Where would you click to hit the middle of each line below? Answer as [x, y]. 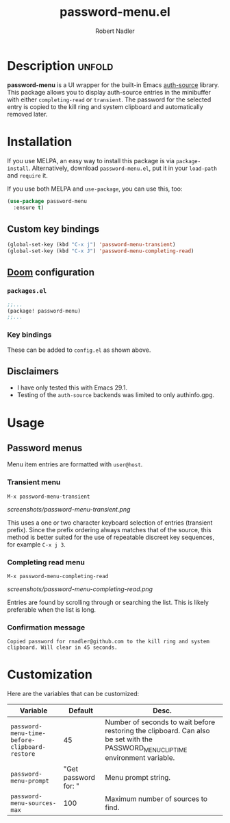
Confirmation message [46, 627]
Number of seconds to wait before [160, 722]
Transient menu [34, 482]
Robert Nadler [115, 31]
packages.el [27, 291]
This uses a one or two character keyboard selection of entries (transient [110, 523]
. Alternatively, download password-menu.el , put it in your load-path [123, 168]
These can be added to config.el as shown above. [79, 350]
